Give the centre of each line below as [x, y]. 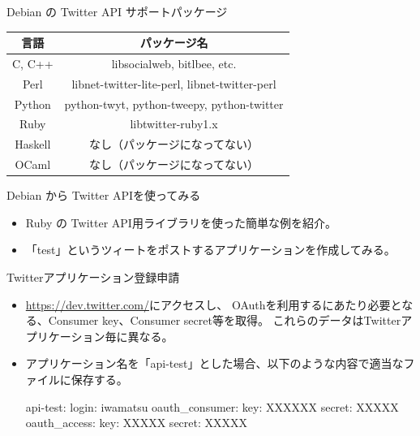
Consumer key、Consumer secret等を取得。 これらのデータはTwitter [225, 320]
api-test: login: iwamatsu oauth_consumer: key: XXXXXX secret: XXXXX [212, 406]
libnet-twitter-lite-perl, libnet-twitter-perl [174, 83]
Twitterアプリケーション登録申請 [93, 277]
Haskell [33, 144]
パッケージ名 [174, 43]
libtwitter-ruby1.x [174, 124]
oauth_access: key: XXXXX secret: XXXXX [137, 423]
